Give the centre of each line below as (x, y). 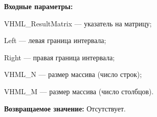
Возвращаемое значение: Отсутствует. (65, 108)
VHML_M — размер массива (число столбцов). (79, 91)
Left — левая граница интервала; (55, 40)
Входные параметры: (38, 6)
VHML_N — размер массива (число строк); (73, 74)
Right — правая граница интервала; (60, 57)
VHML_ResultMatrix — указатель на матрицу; (78, 23)
